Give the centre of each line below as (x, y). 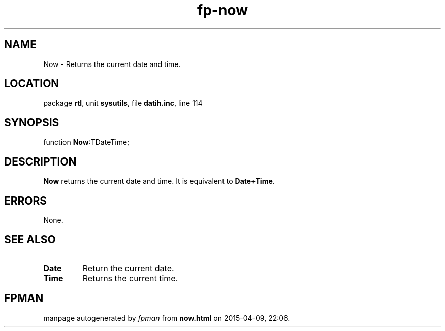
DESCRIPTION (40, 161)
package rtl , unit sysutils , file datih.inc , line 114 (123, 103)
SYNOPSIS (32, 122)
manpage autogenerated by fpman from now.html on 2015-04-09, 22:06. (167, 318)
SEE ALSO (30, 240)
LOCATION (32, 84)
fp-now (222, 10)
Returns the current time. (130, 278)
